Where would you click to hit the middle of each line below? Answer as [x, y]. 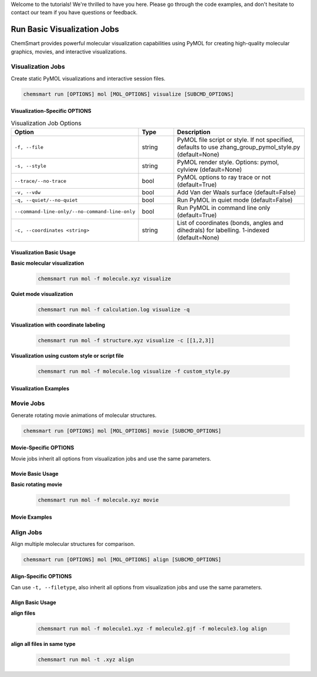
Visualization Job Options [46, 123]
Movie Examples [31, 517]
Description [194, 132]
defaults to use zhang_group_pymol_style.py [239, 147]
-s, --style [30, 166]
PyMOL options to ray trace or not [224, 178]
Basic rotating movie [37, 485]
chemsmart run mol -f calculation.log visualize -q [114, 310]
